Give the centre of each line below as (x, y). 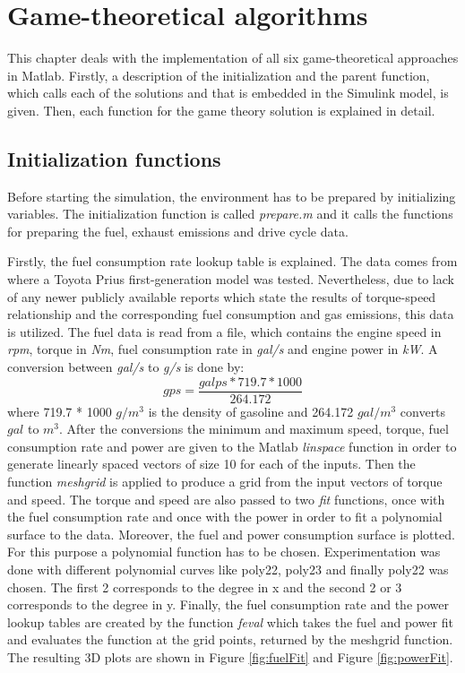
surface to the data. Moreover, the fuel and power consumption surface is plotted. (231, 534)
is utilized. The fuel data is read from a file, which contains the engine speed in (224, 331)
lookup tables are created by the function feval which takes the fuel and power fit (230, 621)
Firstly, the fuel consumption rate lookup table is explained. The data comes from (232, 261)
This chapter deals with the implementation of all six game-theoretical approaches (233, 58)
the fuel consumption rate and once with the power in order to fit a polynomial (225, 517)
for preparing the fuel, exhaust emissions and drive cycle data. (178, 231)
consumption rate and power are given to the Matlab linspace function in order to (232, 446)
